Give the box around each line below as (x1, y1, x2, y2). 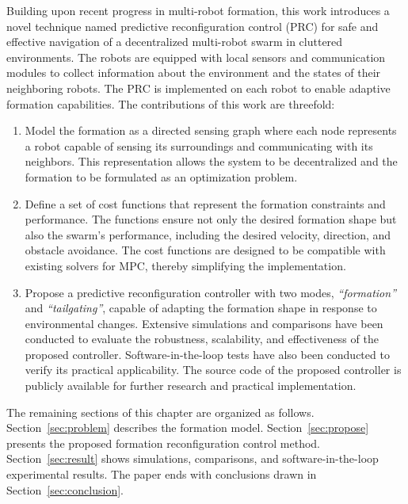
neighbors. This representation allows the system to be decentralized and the (25, 153, 398, 170)
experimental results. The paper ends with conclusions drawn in (6, 466, 317, 483)
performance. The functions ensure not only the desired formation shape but (25, 211, 397, 227)
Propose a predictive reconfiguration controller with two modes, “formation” (25, 284, 396, 300)
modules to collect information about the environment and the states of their (6, 64, 381, 81)
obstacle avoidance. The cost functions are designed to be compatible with (25, 242, 386, 258)
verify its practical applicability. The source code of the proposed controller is (25, 361, 402, 378)
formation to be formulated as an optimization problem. (25, 168, 298, 185)
